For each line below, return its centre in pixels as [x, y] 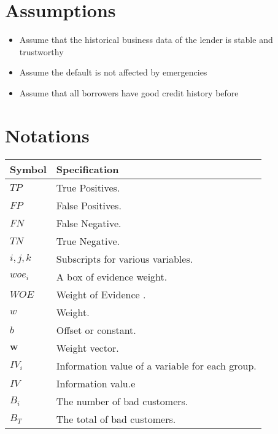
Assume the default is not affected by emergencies [113, 72]
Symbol [28, 169]
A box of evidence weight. [112, 276]
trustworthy [41, 51]
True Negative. [88, 241]
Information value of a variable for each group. [156, 365]
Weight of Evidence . [101, 294]
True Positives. [88, 187]
